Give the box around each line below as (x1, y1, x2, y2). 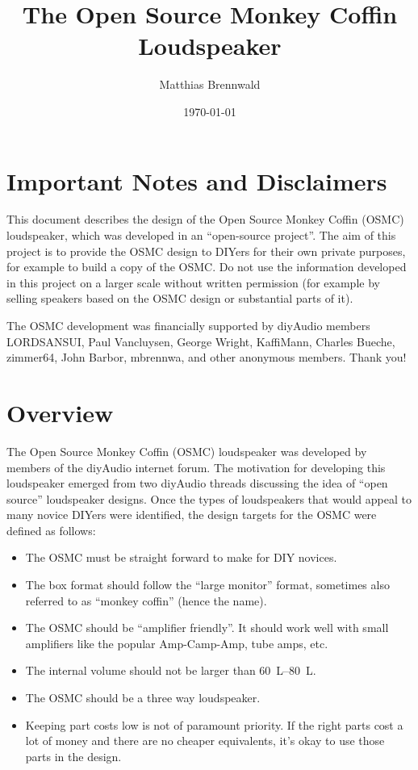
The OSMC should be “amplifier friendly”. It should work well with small (25, 619, 389, 636)
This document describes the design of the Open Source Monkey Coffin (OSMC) (6, 211, 404, 228)
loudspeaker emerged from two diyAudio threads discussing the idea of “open (6, 475, 388, 492)
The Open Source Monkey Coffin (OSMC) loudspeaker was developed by (6, 442, 367, 459)
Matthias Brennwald (159, 76, 261, 93)
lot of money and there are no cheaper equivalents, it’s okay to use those (25, 732, 385, 749)
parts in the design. (25, 747, 122, 764)
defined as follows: (6, 521, 96, 538)
